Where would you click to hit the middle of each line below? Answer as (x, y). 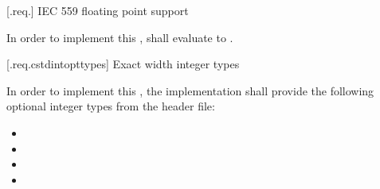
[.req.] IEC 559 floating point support (98, 10)
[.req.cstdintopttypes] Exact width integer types (123, 64)
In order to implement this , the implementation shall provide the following (190, 90)
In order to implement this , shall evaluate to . (120, 37)
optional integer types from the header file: (111, 106)
